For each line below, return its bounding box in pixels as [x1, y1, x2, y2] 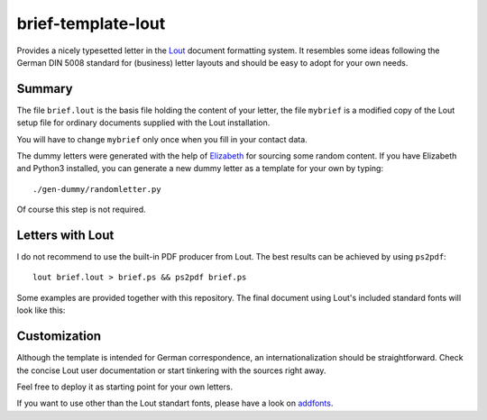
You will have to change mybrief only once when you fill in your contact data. [16, 133, 308, 144]
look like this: [16, 305, 66, 315]
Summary [16, 81, 73, 96]
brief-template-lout [16, 14, 166, 33]
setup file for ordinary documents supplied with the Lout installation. [16, 117, 271, 128]
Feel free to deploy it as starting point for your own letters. [16, 381, 234, 392]
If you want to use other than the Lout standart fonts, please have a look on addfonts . [16, 397, 334, 409]
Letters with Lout [16, 228, 115, 242]
